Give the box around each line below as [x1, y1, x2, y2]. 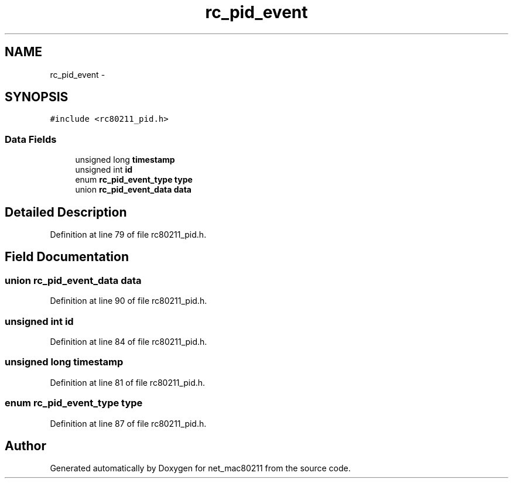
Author [5, 438, 46, 453]
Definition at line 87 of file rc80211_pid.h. [50, 418, 207, 429]
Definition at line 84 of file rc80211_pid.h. [50, 337, 207, 347]
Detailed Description [5, 204, 127, 220]
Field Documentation [5, 249, 129, 265]
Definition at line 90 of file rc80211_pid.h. [50, 296, 207, 306]
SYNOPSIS [5, 90, 69, 105]
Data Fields [5, 133, 57, 145]
